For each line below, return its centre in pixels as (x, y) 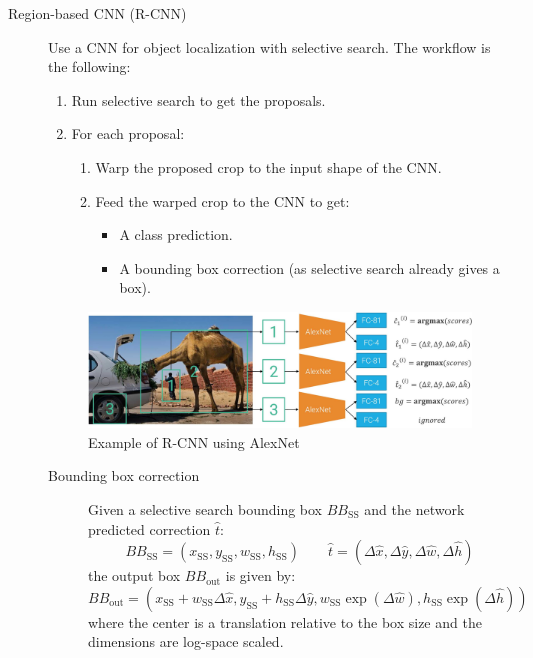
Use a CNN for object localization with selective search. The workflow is (269, 46)
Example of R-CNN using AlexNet (194, 441)
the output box (134, 575)
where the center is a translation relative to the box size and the (285, 621)
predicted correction (149, 528)
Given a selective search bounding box (205, 508)
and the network (414, 508)
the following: (89, 66)
